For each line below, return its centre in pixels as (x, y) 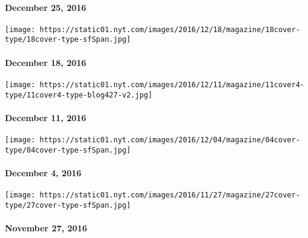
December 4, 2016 (43, 172)
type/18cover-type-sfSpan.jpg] (68, 40)
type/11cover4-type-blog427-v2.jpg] (79, 95)
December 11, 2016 (46, 117)
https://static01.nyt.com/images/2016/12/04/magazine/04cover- (170, 140)
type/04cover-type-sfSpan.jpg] (68, 150)
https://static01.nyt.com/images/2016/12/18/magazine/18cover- (170, 29)
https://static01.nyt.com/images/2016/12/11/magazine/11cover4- (172, 84)
